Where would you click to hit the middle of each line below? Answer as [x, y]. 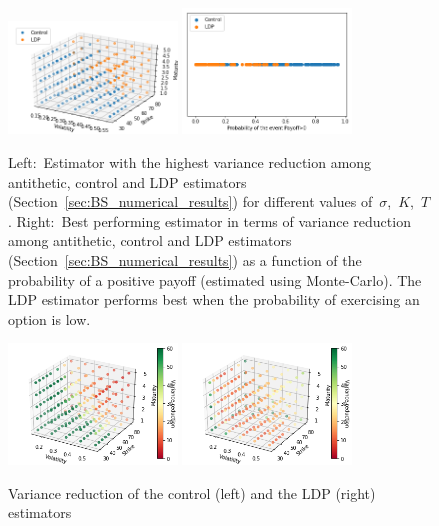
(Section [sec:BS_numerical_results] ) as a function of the [185, 259]
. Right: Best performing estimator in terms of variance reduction [209, 220]
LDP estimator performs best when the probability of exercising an [214, 299]
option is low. [49, 318]
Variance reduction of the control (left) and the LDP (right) [192, 492]
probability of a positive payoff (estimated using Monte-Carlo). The [215, 279]
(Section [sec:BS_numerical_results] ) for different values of [190, 201]
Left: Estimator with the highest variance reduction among [190, 161]
